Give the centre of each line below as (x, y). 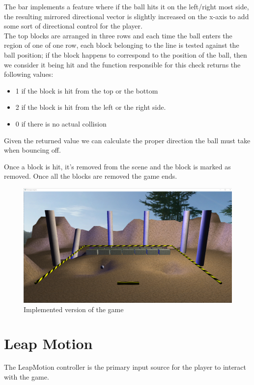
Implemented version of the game (74, 309)
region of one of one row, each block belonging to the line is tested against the (122, 45)
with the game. (27, 376)
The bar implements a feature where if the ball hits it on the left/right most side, (127, 6)
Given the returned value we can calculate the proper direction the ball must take (127, 140)
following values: (29, 74)
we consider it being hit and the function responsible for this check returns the (122, 64)
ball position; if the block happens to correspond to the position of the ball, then (126, 54)
